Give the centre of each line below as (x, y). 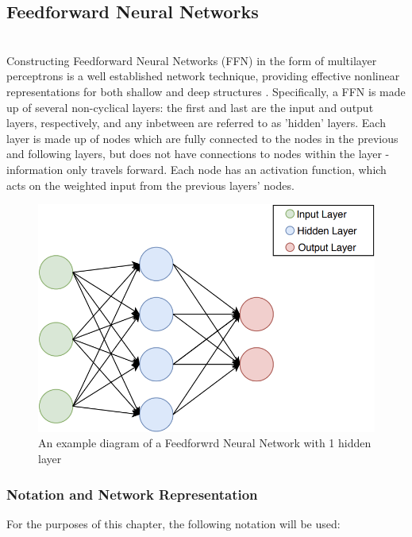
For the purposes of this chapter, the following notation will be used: (173, 523)
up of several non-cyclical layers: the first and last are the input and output (190, 107)
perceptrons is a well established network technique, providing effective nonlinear (203, 76)
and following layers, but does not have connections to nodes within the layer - (198, 154)
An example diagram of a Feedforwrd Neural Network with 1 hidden (205, 443)
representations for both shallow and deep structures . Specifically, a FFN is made (206, 91)
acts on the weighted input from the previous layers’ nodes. (150, 185)
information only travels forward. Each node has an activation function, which (196, 169)
